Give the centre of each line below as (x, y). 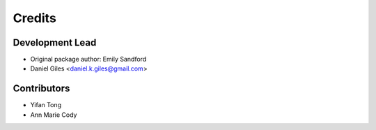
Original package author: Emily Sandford (88, 59)
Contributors (41, 89)
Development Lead (55, 43)
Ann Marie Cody (54, 115)
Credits (35, 18)
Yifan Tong (46, 105)
